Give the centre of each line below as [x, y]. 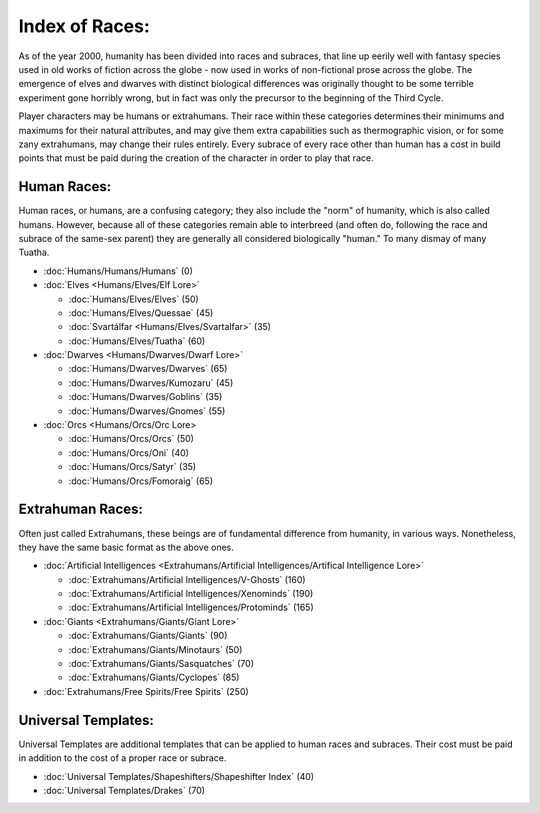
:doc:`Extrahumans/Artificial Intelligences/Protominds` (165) [191, 607]
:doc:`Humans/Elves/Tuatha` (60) [137, 341]
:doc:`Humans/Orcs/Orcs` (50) [131, 439]
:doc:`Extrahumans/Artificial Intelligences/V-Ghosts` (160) [187, 579]
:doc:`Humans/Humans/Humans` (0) [118, 271]
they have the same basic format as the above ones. [126, 547]
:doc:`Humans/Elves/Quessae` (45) [141, 312]
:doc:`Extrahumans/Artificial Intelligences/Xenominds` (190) [191, 594]
